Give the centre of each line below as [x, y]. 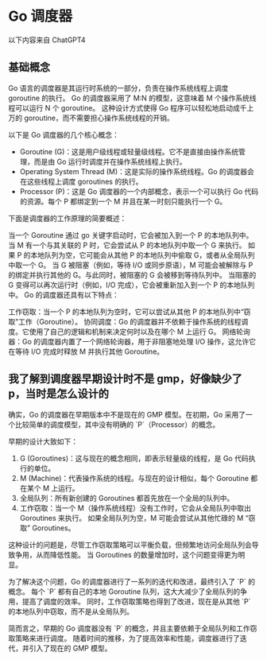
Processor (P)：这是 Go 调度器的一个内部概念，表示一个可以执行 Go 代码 [139, 191]
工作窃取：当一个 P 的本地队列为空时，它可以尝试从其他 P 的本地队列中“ [126, 312]
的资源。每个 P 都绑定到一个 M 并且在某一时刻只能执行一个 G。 [123, 201]
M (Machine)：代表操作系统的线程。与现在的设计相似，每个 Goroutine [134, 478]
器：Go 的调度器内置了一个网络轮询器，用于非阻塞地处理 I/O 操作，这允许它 [132, 341]
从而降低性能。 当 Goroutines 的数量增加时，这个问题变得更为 [137, 554]
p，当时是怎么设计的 [59, 394]
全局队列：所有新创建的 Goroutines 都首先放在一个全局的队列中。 [127, 498]
